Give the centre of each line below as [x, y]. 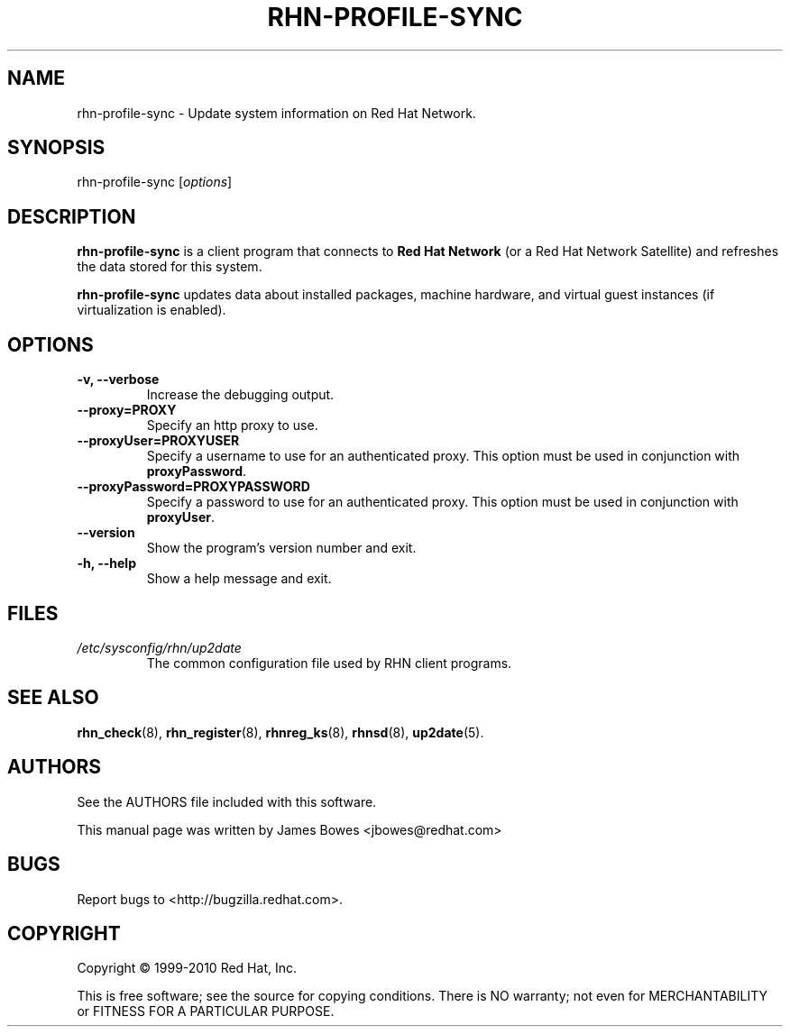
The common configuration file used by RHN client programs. [329, 663]
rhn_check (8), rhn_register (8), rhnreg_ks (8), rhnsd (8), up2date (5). [280, 732]
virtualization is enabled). [152, 310]
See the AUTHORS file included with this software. [227, 801]
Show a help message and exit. [239, 579]
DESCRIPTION [72, 216]
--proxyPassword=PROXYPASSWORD [193, 487]
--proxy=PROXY [127, 410]
